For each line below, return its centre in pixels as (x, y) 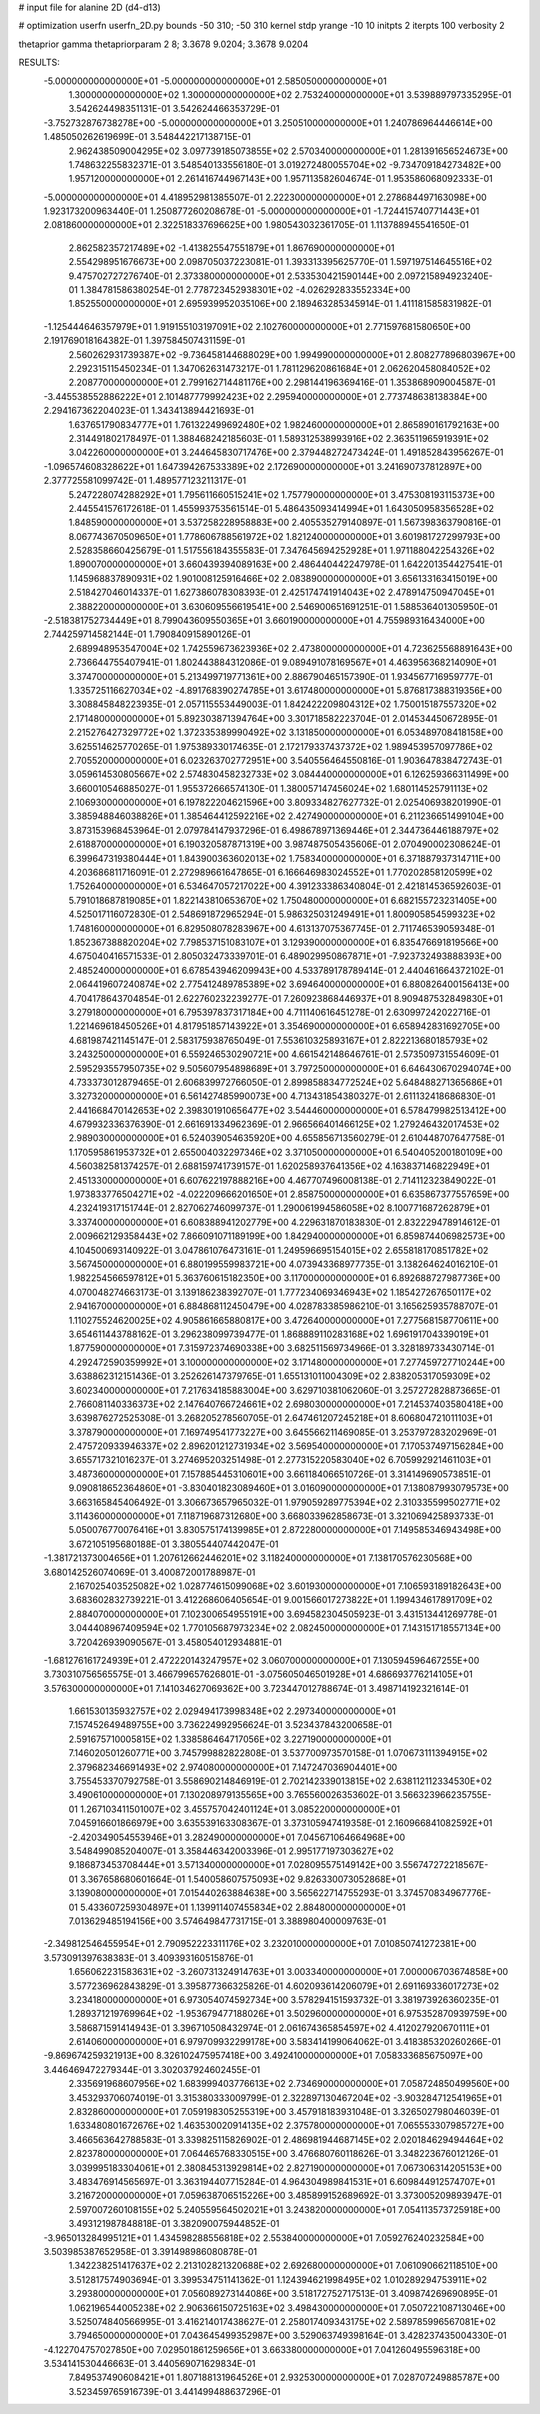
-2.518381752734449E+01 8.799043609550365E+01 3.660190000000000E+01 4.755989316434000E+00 (264, 621)
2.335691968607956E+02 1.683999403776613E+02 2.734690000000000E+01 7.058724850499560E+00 (289, 2084)
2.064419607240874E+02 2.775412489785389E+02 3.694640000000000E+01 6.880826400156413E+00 (289, 984)
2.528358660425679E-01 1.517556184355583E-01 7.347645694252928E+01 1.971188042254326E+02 (281, 551)
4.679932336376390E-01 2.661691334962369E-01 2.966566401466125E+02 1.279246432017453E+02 (284, 1124)
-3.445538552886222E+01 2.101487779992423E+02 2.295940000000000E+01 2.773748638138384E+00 (265, 396)
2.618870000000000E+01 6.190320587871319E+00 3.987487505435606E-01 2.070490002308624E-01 (284, 844)
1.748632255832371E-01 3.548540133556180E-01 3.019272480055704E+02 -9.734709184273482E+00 (285, 164)
